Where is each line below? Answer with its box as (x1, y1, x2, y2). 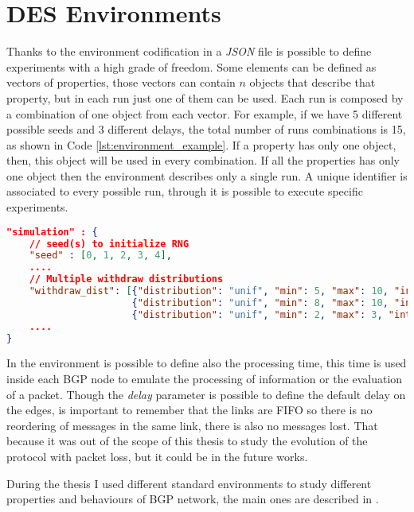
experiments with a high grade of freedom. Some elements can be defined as (6, 58, 377, 75)
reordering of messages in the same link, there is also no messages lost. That (6, 417, 378, 433)
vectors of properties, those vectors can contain (6, 74, 236, 91)
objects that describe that (249, 74, 376, 91)
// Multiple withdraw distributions (29, 273, 224, 285)
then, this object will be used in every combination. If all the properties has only (6, 152, 400, 169)
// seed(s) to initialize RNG (29, 238, 189, 250)
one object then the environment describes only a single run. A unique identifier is (6, 167, 408, 184)
